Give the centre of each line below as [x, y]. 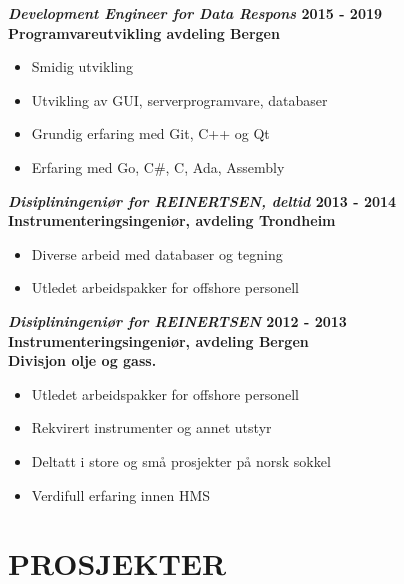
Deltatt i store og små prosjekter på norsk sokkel [181, 460]
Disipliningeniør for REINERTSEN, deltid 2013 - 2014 [202, 200]
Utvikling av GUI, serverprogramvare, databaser [179, 99]
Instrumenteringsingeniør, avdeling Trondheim [172, 220]
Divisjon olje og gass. [82, 360]
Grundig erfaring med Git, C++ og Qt [150, 133]
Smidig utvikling [82, 66]
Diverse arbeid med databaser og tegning [157, 253]
